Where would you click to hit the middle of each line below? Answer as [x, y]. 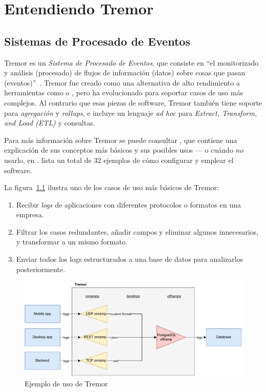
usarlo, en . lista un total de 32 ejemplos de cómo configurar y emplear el [119, 160]
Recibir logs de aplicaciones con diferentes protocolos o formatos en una [128, 204]
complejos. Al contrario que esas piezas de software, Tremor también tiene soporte [133, 102]
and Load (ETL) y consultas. [50, 123]
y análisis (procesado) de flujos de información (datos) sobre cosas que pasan [125, 73]
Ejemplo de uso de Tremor [66, 384]
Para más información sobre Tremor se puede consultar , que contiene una [121, 140]
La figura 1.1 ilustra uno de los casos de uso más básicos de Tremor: [111, 187]
